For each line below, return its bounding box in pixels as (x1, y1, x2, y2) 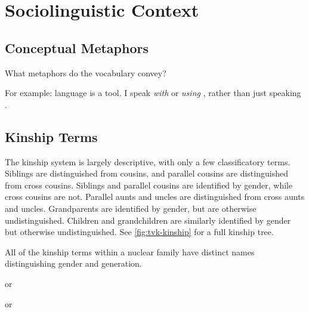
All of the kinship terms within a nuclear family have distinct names (5, 245, 255, 258)
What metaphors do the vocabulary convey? (5, 66, 166, 79)
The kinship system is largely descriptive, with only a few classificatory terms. (5, 155, 291, 168)
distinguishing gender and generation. (5, 257, 142, 270)
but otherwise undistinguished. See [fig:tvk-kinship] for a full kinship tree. (5, 225, 274, 238)
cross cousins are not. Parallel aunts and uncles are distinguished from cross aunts (5, 190, 305, 203)
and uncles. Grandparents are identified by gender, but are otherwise (5, 202, 257, 214)
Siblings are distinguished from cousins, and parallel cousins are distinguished (5, 167, 288, 180)
